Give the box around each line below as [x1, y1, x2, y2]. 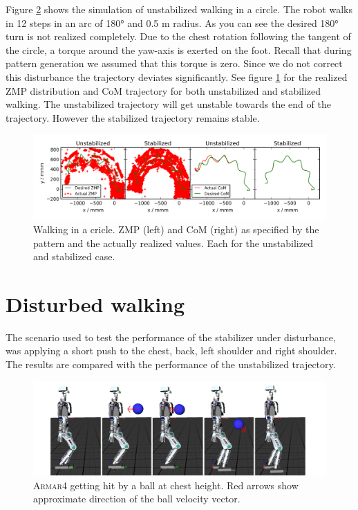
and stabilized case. [33, 249, 115, 264]
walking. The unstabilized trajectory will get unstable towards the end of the [6, 97, 331, 111]
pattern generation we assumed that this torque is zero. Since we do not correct [6, 56, 343, 71]
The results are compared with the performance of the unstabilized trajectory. [6, 357, 336, 371]
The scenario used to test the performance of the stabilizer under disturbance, [6, 329, 336, 344]
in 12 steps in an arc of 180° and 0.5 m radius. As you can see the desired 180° [6, 15, 339, 30]
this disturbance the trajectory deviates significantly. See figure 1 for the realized [6, 69, 348, 84]
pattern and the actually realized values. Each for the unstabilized [33, 235, 313, 250]
